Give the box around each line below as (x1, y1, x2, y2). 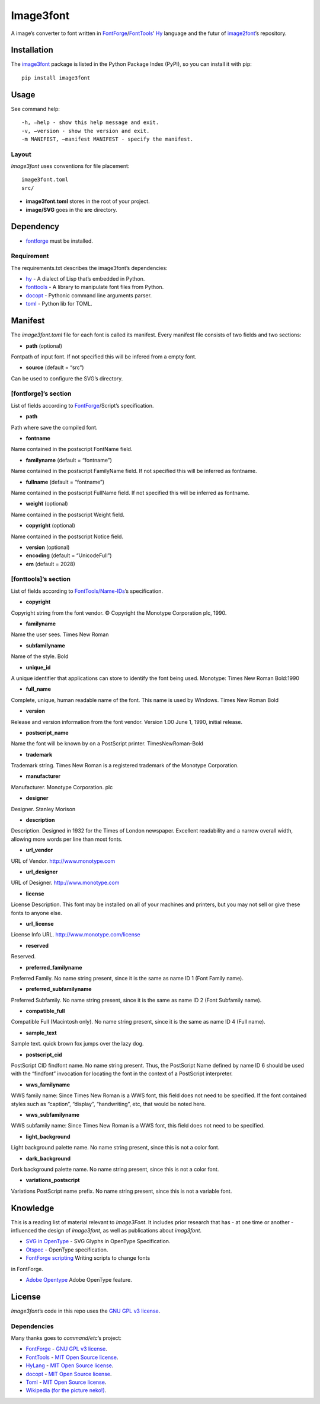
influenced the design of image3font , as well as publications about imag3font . (11, 1227, 201, 1234)
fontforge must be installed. (25, 237, 93, 244)
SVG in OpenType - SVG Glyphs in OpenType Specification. (25, 1238, 171, 1245)
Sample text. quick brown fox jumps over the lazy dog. (11, 1040, 144, 1047)
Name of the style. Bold (11, 653, 69, 660)
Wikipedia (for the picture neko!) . (25, 1387, 107, 1394)
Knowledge (11, 1203, 55, 1213)
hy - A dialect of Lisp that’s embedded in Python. (25, 275, 145, 282)
